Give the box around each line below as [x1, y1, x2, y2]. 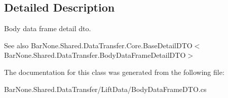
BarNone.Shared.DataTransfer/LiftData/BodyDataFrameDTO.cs [4, 83, 207, 94]
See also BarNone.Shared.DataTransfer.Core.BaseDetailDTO [4, 40, 193, 50]
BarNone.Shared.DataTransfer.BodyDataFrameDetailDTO [4, 50, 186, 60]
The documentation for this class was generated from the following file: [4, 66, 224, 77]
